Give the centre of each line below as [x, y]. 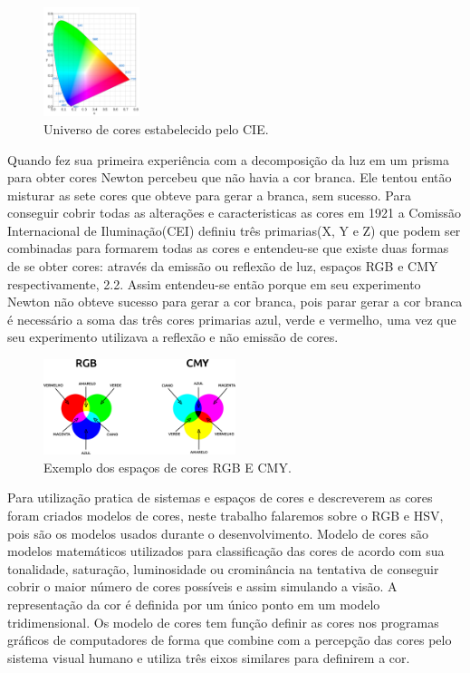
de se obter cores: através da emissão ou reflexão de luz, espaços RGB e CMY [223, 266]
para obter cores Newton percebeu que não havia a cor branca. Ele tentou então [230, 177]
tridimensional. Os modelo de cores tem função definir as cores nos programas [223, 622]
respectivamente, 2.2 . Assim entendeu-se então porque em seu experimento [214, 283]
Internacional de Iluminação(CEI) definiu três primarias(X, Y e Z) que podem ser [234, 230]
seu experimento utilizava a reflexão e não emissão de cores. [173, 337]
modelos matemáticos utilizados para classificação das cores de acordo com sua [226, 551]
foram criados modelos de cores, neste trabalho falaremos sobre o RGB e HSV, [225, 515]
